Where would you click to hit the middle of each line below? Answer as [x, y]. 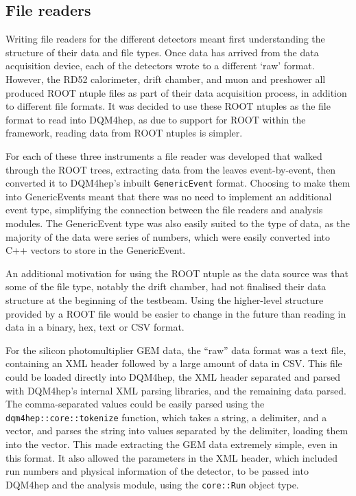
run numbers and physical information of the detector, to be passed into [157, 471]
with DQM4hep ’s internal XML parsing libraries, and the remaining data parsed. [176, 390]
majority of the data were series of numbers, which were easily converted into [168, 236]
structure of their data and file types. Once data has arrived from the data [162, 52]
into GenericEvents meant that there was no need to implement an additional [169, 196]
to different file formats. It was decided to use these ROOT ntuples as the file [168, 106]
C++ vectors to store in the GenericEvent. [96, 250]
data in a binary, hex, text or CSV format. [95, 327]
